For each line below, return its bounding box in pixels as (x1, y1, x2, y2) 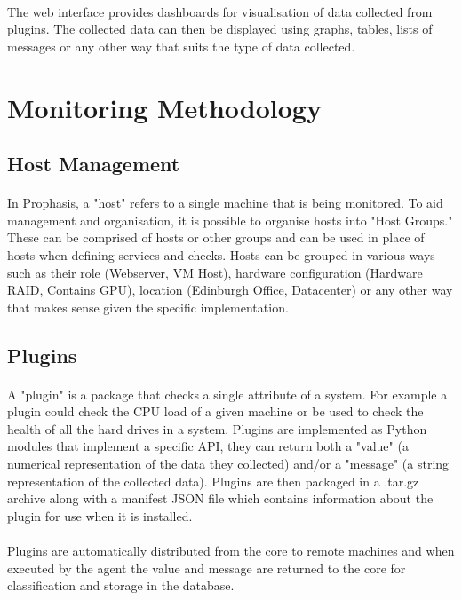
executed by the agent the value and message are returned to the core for (7, 558, 406, 577)
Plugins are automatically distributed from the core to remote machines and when (7, 541, 455, 559)
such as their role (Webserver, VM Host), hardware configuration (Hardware (7, 263, 423, 281)
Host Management (7, 150, 180, 178)
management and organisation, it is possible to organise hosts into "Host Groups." (7, 210, 453, 229)
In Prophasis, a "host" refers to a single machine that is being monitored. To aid (7, 193, 443, 212)
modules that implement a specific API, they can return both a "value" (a (7, 437, 409, 455)
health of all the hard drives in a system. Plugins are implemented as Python (7, 419, 427, 438)
